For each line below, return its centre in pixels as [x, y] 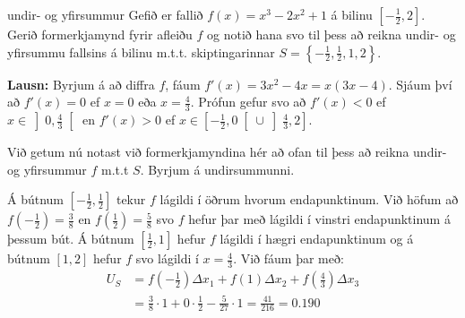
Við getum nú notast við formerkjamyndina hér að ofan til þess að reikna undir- [227, 152]
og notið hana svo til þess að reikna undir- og [332, 34]
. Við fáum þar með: [288, 258]
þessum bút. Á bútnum [71, 239]
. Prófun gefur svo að [248, 102]
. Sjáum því [420, 84]
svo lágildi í [167, 258]
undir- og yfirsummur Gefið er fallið [105, 14]
